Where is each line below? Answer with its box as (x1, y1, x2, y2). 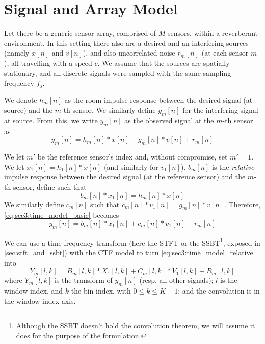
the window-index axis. (4, 295, 76, 306)
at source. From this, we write (4, 115, 98, 126)
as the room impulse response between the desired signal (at (64, 94, 253, 105)
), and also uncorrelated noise (83, 47, 175, 58)
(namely (4, 47, 30, 58)
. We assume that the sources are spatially (97, 57, 230, 68)
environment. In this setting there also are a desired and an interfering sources (4, 37, 249, 48)
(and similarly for (103, 161, 158, 172)
